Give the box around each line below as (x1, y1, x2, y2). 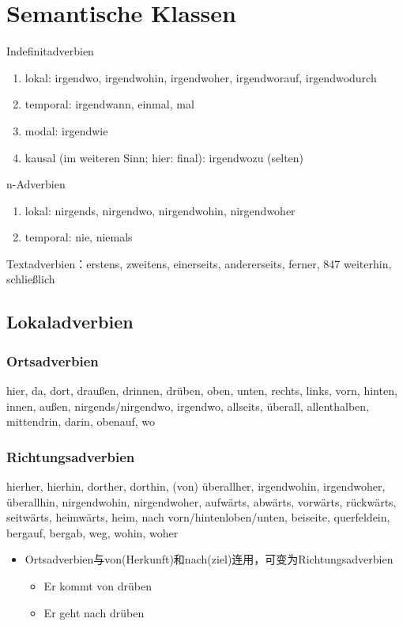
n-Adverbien (6, 176, 66, 192)
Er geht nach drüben (43, 604, 145, 620)
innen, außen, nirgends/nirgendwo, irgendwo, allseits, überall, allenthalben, (6, 397, 369, 414)
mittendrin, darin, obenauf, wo (6, 413, 155, 430)
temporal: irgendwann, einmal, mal (24, 96, 194, 112)
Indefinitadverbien (6, 43, 94, 59)
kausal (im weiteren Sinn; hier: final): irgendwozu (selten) (24, 149, 304, 165)
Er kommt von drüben (43, 578, 152, 594)
